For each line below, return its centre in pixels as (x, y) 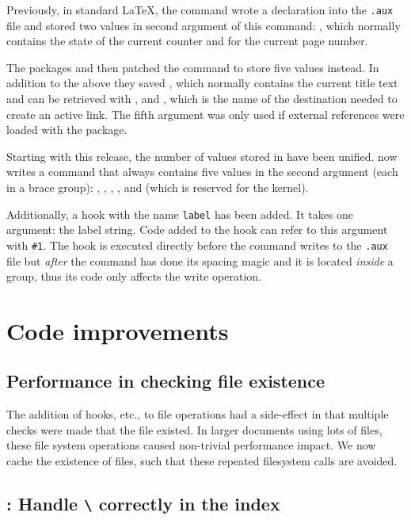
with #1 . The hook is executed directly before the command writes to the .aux (197, 245)
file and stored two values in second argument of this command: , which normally (204, 25)
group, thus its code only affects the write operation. (134, 276)
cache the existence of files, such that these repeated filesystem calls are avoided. (202, 461)
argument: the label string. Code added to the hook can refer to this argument (197, 229)
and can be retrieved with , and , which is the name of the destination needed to (202, 99)
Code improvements (118, 330)
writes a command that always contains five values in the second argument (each (202, 172)
